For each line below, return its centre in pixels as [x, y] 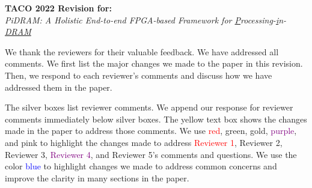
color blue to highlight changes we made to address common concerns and [141, 166]
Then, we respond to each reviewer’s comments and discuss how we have [139, 75]
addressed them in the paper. [59, 87]
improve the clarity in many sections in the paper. [97, 177]
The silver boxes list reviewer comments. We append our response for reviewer [149, 107]
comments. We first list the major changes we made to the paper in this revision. [154, 63]
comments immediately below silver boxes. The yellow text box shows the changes [156, 119]
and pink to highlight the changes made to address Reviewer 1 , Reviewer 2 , [144, 142]
